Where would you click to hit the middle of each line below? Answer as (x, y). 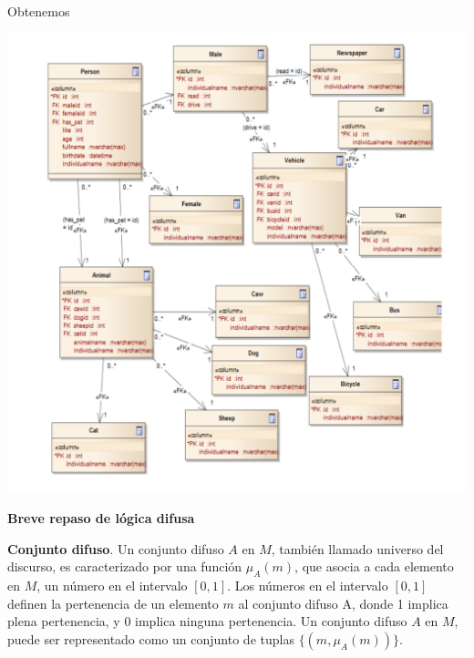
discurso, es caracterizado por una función (125, 566)
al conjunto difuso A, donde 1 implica (343, 603)
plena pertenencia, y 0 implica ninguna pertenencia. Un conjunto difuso (207, 621)
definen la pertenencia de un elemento (113, 603)
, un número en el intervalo (112, 586)
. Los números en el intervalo (308, 586)
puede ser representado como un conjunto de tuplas (151, 638)
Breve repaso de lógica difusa (101, 518)
